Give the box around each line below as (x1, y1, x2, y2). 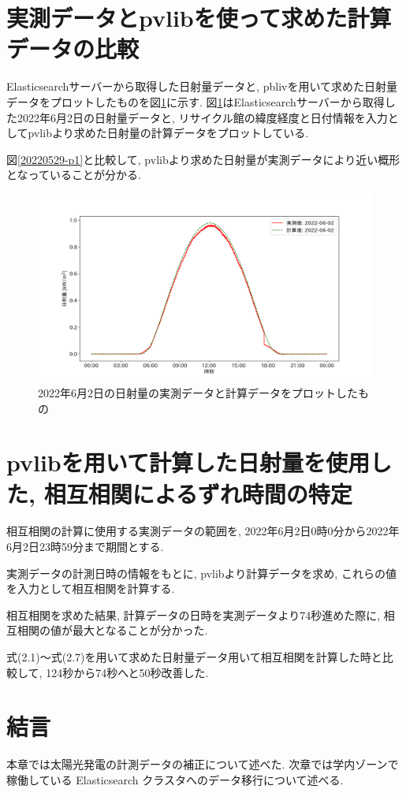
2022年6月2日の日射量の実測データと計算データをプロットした (38, 384, 358, 400)
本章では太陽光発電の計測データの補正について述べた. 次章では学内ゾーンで (6, 756, 399, 773)
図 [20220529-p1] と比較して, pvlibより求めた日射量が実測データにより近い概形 (6, 151, 400, 167)
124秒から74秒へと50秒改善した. (46, 664, 209, 680)
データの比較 (6, 32, 140, 65)
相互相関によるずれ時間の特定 (43, 477, 352, 509)
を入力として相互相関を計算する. (6, 580, 175, 597)
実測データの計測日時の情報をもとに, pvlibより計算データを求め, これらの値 (6, 564, 397, 581)
